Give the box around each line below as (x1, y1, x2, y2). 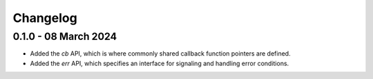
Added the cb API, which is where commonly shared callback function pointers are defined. (30, 49, 291, 58)
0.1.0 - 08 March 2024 (12, 30, 117, 43)
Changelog (12, 10, 77, 25)
